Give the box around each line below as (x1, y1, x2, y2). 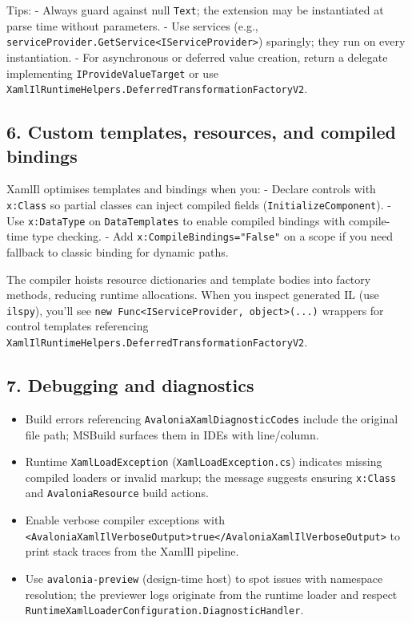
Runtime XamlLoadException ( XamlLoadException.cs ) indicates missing (25, 453, 382, 470)
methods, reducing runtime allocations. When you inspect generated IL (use (6, 286, 379, 303)
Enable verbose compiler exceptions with (25, 512, 226, 528)
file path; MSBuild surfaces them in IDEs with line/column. (25, 426, 319, 443)
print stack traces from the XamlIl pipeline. (25, 543, 239, 560)
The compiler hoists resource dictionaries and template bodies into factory (6, 270, 371, 287)
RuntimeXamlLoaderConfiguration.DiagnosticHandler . (25, 601, 304, 618)
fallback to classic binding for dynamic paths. (6, 243, 229, 260)
